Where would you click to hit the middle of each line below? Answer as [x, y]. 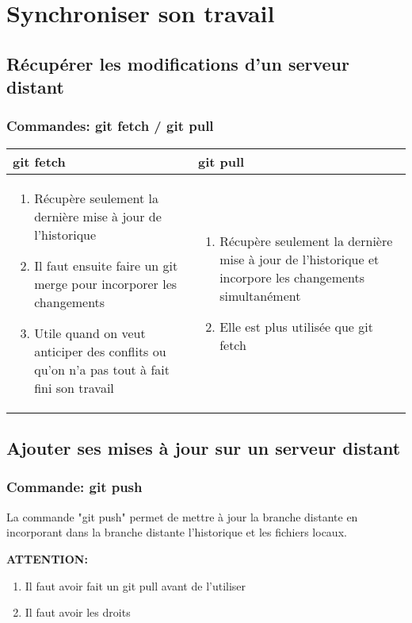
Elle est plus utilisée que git [296, 326]
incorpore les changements [292, 277]
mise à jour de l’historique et [299, 259]
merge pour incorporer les [106, 283]
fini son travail [74, 387]
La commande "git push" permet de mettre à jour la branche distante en [182, 516]
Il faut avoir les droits [78, 612]
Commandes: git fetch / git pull [110, 126]
